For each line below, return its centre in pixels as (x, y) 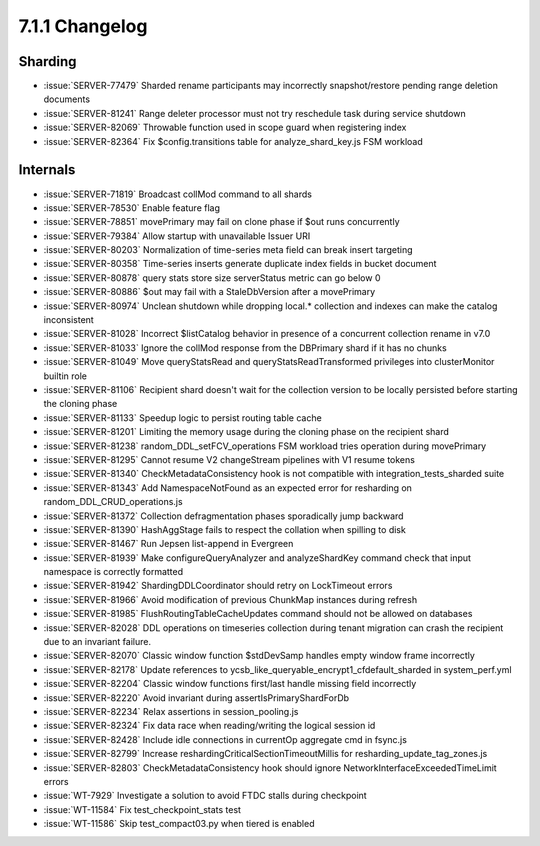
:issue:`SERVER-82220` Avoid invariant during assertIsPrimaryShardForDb (196, 697)
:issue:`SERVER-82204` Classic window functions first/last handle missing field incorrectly (230, 684)
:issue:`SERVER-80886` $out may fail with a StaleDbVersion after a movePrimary (209, 292)
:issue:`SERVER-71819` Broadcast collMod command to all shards (177, 194)
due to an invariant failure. (97, 642)
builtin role (65, 376)
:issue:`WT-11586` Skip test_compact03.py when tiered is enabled (179, 824)
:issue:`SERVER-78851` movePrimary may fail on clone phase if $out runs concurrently (221, 222)
